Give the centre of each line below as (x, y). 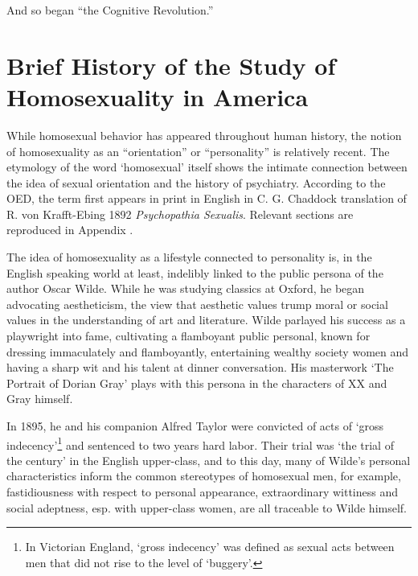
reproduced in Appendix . (70, 230)
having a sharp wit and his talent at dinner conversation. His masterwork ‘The (200, 367)
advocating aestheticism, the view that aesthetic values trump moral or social (197, 304)
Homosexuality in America (158, 96)
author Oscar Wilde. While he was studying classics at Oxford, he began (186, 288)
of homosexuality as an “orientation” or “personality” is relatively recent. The (198, 151)
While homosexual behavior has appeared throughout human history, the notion (204, 135)
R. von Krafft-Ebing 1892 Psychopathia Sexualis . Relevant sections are (180, 214)
